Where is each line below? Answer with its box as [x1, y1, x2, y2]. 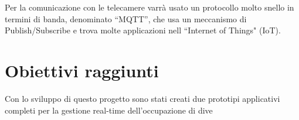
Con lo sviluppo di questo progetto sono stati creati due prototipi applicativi [5, 92, 280, 104]
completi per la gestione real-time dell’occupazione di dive [5, 104, 213, 116]
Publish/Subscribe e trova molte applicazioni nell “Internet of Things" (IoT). [5, 24, 281, 36]
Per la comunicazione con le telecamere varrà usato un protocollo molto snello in [5, 1, 294, 13]
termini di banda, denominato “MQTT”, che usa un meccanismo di [5, 12, 247, 25]
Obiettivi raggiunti [5, 58, 159, 82]
